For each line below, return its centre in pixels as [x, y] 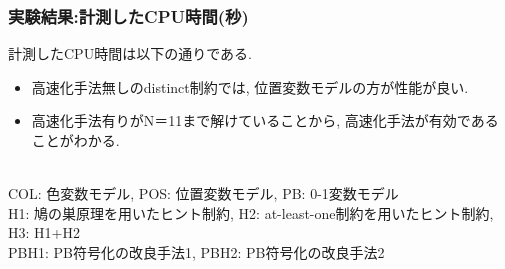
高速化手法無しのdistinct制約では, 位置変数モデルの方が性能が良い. [250, 86]
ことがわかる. [75, 140]
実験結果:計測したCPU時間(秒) [128, 15]
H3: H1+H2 [44, 232]
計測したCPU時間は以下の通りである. [130, 53]
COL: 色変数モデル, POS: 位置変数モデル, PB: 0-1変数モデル [203, 193]
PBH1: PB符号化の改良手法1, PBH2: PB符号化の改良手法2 [196, 251]
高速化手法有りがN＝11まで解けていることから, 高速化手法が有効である [265, 120]
